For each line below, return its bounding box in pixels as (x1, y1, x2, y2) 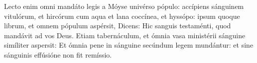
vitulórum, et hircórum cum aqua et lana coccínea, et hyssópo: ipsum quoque (4, 10, 240, 21)
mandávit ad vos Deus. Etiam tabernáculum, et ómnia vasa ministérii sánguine (4, 30, 246, 40)
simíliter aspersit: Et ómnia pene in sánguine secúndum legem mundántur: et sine (4, 40, 254, 50)
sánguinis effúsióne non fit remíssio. (4, 49, 112, 60)
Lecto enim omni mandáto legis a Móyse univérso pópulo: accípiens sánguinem (4, 1, 244, 11)
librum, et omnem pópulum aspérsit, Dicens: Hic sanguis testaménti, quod (4, 20, 231, 31)
